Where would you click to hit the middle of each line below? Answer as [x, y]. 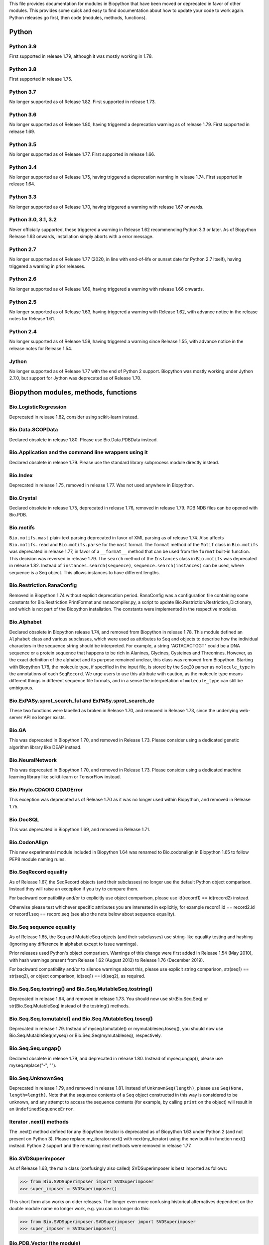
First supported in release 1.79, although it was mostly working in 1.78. [81, 56]
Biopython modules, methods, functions [73, 393]
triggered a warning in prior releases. [47, 266]
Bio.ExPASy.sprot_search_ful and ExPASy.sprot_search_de [82, 701]
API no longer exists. [45, 718]
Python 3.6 [23, 115]
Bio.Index [21, 475]
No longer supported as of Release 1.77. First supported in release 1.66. [82, 154]
